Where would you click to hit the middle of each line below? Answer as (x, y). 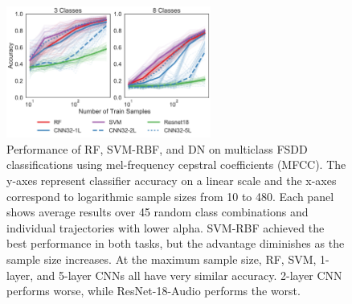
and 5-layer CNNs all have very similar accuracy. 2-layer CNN (189, 275)
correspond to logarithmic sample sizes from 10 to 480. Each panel (170, 196)
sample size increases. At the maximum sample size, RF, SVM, (162, 259)
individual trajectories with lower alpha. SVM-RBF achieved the (166, 227)
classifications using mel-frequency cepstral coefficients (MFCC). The (176, 164)
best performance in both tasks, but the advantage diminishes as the (176, 243)
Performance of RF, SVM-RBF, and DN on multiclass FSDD (157, 148)
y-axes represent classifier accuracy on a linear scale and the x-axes (172, 180)
